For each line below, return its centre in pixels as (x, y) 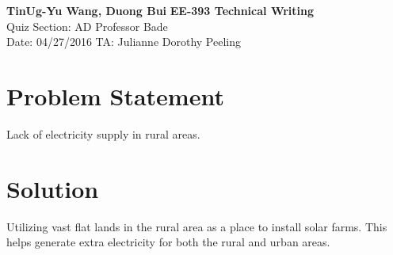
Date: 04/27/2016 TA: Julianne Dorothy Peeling (124, 42)
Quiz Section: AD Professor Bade (87, 26)
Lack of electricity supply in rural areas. (103, 133)
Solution (53, 188)
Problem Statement (115, 95)
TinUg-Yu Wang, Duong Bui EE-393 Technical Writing (160, 10)
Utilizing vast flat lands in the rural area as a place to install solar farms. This (197, 226)
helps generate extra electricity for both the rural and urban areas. (168, 242)
